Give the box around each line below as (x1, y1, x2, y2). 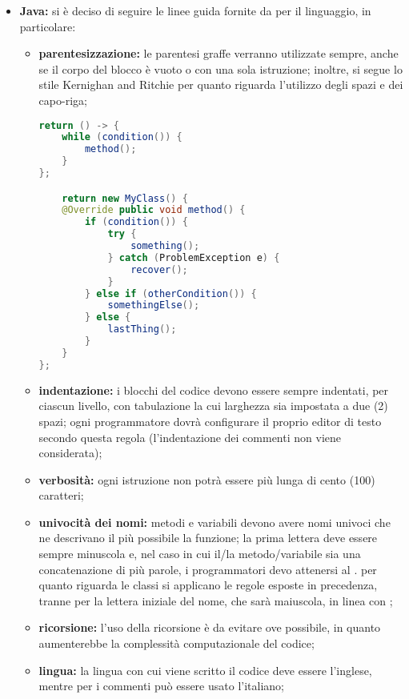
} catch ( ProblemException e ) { (107, 251, 280, 263)
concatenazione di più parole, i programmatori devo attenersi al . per (38, 560, 377, 577)
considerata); (38, 444, 102, 461)
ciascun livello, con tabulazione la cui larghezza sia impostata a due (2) (38, 397, 388, 414)
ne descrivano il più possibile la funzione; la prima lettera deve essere (38, 529, 378, 546)
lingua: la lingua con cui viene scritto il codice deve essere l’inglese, (38, 661, 372, 678)
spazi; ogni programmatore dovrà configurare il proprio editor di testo (38, 412, 382, 429)
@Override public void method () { (62, 204, 246, 216)
